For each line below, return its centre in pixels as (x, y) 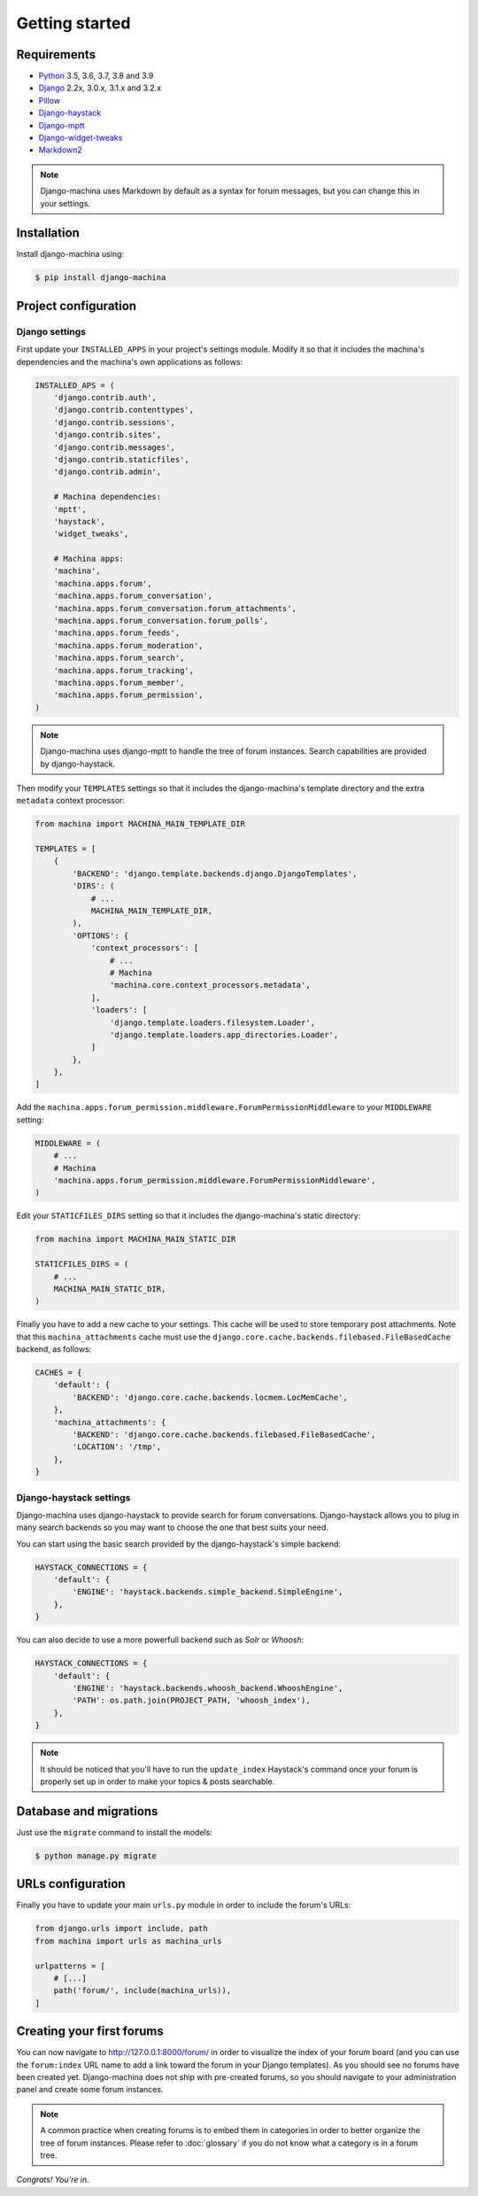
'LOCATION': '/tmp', (117, 1447)
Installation (48, 233)
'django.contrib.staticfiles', (121, 459)
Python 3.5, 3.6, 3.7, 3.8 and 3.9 (96, 76)
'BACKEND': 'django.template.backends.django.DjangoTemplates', (215, 873)
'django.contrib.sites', (108, 435)
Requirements (56, 54)
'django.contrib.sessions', (115, 422)
